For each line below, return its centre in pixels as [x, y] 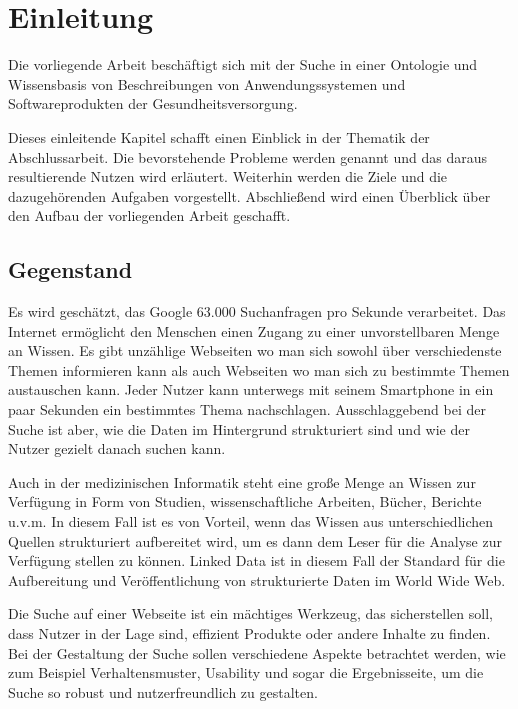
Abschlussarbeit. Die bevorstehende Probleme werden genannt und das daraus [248, 156]
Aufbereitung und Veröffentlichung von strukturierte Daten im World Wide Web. [257, 579]
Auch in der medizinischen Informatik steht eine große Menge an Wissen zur [242, 481]
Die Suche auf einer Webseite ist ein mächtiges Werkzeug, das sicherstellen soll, [250, 613]
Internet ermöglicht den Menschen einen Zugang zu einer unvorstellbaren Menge [254, 330]
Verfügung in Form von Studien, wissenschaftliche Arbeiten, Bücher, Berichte [245, 501]
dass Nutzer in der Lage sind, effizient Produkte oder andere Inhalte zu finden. [249, 632]
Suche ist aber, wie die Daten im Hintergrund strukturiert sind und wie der [239, 428]
